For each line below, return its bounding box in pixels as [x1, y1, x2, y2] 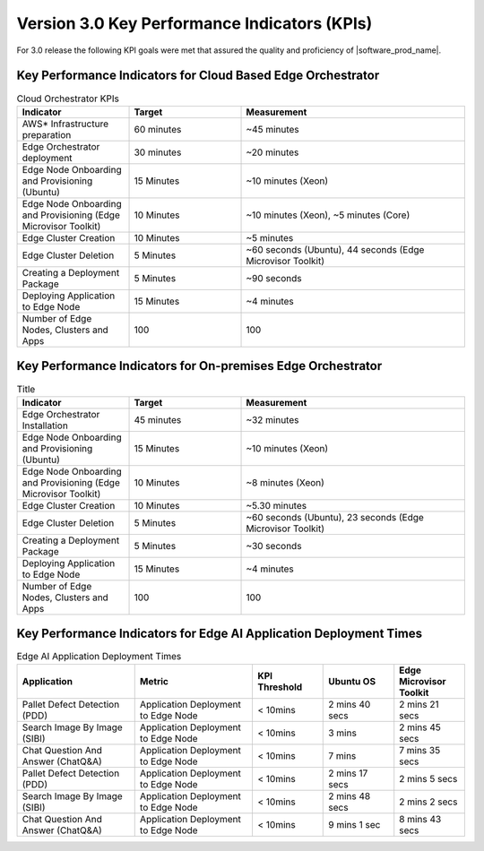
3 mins [328, 726, 358, 739]
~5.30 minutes [246, 499, 307, 511]
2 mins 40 [328, 698, 371, 710]
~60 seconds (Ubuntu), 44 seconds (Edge [246, 243, 425, 255]
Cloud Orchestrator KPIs [16, 92, 120, 105]
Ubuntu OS [328, 675, 376, 687]
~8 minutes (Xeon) [246, 476, 324, 488]
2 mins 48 [328, 789, 371, 802]
